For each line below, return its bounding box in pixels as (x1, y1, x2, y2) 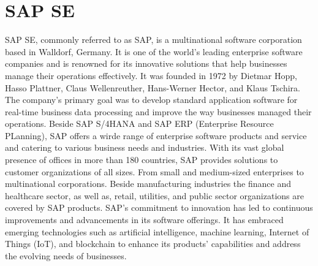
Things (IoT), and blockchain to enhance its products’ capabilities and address (5, 237, 301, 250)
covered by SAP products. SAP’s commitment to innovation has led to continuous (5, 201, 313, 214)
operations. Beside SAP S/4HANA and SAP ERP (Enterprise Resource (5, 117, 274, 130)
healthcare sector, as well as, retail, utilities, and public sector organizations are (5, 189, 304, 202)
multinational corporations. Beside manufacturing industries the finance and (5, 177, 291, 190)
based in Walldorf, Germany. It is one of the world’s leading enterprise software (5, 45, 303, 58)
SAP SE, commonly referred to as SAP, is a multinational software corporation (5, 33, 302, 46)
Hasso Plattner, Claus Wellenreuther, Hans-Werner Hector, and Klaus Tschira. (5, 81, 301, 94)
